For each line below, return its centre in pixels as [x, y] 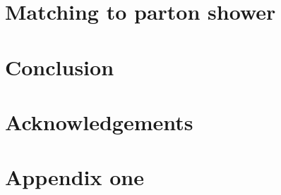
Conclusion [60, 67]
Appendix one [74, 177]
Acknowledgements [99, 121]
